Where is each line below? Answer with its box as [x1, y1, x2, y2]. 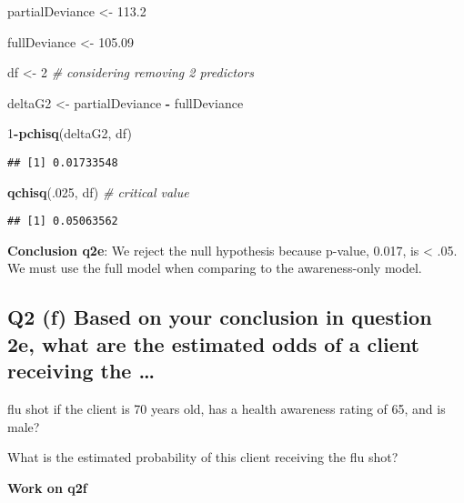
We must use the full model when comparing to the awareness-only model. [7, 258, 422, 277]
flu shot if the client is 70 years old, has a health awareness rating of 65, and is [7, 399, 446, 418]
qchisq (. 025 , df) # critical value [7, 182, 189, 201]
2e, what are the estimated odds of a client [7, 329, 419, 357]
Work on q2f [7, 478, 87, 497]
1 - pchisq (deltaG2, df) [7, 124, 132, 143]
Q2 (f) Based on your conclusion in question [7, 303, 432, 331]
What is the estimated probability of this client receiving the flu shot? [7, 448, 398, 467]
